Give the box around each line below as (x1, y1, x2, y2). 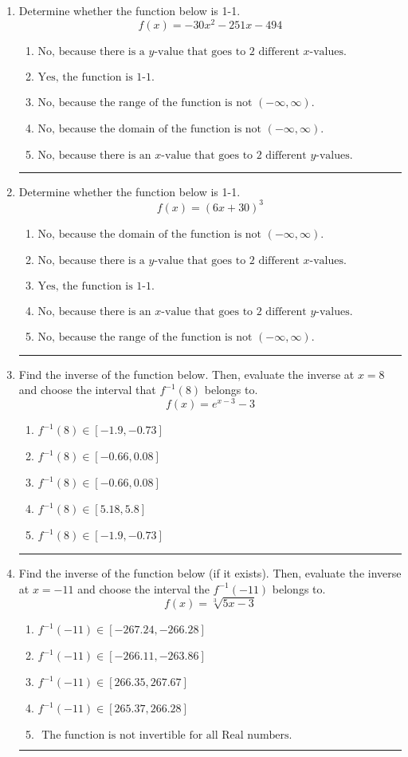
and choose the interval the (77, 580, 210, 597)
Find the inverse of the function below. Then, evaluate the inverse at (18, 365, 355, 382)
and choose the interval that (18, 381, 156, 398)
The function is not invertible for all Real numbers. (41, 730, 292, 742)
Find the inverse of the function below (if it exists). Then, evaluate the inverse (18, 565, 402, 582)
